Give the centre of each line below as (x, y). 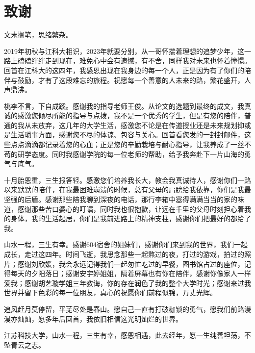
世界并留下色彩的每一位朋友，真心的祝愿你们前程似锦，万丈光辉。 (110, 292)
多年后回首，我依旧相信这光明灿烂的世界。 (114, 318)
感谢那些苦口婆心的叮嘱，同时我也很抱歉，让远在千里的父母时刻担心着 (131, 209)
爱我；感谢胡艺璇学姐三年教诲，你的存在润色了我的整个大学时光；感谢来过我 (127, 283)
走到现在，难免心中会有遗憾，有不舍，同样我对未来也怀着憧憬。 (148, 61)
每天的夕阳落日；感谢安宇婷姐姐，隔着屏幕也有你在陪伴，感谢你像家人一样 (131, 273)
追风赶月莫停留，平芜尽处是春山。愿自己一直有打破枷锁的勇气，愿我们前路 (124, 309)
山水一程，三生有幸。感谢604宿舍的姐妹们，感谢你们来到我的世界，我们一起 (126, 244)
